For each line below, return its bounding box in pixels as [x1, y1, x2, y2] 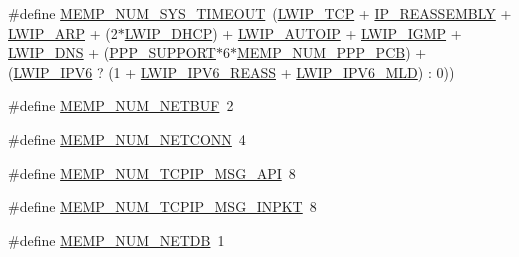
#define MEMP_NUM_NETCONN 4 [8, 128, 246, 149]
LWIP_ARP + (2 [8, 22, 118, 43]
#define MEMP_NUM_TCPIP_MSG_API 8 [8, 162, 296, 183]
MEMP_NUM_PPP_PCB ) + [236, 42, 427, 63]
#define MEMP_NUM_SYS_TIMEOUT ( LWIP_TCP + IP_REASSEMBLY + [8, 3, 512, 23]
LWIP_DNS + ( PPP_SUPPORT [8, 42, 216, 63]
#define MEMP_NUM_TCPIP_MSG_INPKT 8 [8, 196, 317, 217]
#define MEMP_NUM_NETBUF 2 [8, 95, 234, 116]
